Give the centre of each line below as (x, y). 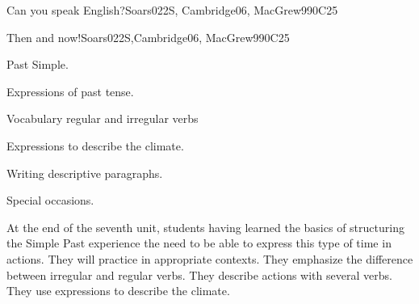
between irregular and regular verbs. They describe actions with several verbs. (199, 274)
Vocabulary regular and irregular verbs (103, 118)
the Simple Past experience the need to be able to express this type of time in (199, 243)
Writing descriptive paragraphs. (85, 173)
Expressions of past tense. (70, 91)
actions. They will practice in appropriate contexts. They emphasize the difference (210, 258)
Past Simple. (38, 64)
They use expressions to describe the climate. (118, 291)
